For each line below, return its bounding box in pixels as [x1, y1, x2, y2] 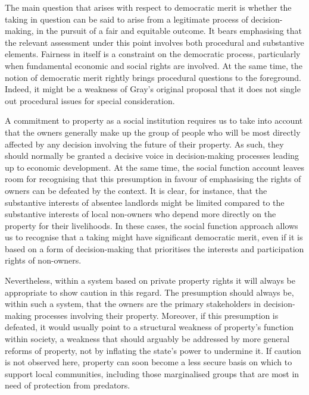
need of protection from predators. [5, 379, 130, 391]
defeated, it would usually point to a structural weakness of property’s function [5, 321, 294, 333]
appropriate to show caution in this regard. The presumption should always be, [5, 286, 294, 298]
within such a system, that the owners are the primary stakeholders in [5, 297, 261, 310]
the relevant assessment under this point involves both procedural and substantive [5, 36, 304, 48]
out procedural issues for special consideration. [5, 94, 175, 106]
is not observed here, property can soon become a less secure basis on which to [5, 356, 292, 368]
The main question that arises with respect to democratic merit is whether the [5, 1, 292, 13]
